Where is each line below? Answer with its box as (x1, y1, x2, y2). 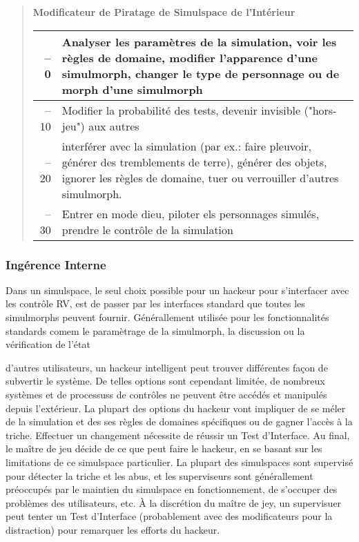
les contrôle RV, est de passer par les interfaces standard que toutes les (6, 296, 305, 311)
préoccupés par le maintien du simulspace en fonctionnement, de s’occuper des (6, 482, 338, 496)
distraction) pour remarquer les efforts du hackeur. (6, 522, 220, 536)
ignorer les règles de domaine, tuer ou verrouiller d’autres (61, 169, 339, 186)
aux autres (88, 117, 139, 134)
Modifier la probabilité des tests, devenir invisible (61, 101, 301, 118)
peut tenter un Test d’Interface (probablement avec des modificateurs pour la (6, 509, 333, 523)
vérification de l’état (6, 337, 90, 351)
